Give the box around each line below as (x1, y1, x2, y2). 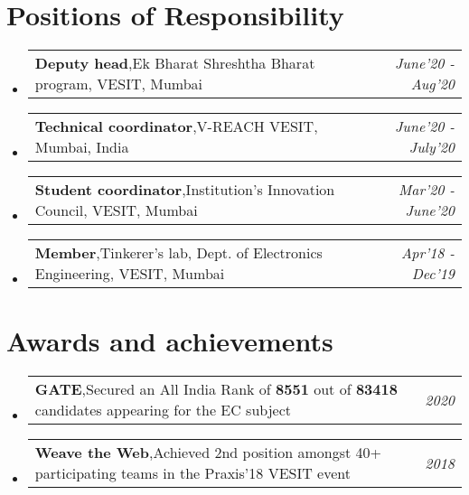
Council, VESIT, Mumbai (34, 200, 198, 221)
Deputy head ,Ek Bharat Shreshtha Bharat (34, 52, 315, 74)
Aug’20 (410, 73, 455, 95)
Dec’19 (411, 263, 455, 285)
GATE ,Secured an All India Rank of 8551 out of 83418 (34, 378, 398, 400)
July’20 (408, 136, 455, 158)
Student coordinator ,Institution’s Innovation (34, 179, 335, 201)
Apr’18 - (401, 242, 455, 264)
